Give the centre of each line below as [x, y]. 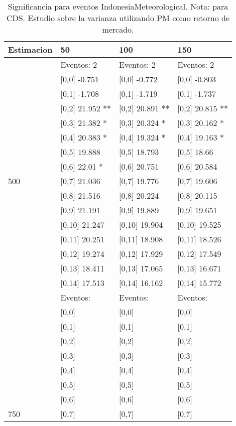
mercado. [118, 29]
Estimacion [30, 49]
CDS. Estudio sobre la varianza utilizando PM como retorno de [118, 18]
